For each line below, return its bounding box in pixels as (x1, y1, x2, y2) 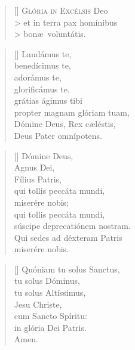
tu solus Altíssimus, (14, 286, 86, 299)
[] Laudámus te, (14, 47, 72, 60)
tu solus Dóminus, (14, 274, 80, 287)
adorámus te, (14, 70, 62, 83)
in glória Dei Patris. (14, 321, 87, 333)
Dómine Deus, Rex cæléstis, (14, 117, 116, 130)
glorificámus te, (14, 82, 70, 95)
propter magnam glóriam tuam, (14, 106, 130, 118)
